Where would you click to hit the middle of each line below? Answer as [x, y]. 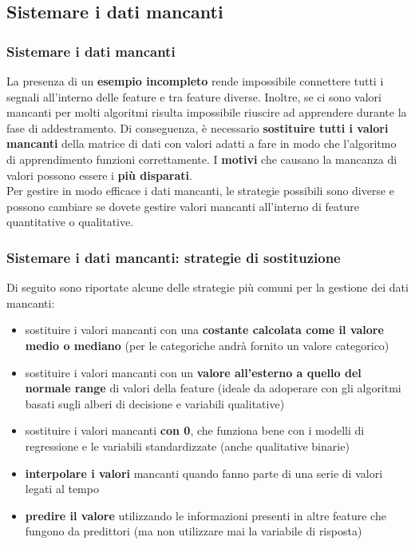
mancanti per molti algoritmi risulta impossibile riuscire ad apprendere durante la [207, 112]
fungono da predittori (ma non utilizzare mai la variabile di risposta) [194, 531]
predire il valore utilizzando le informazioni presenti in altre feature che [206, 515]
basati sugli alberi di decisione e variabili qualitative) [155, 403]
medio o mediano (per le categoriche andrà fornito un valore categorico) [207, 345]
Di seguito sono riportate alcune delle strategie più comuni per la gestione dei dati [207, 287]
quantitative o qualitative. [70, 222]
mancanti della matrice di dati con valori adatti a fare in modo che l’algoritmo [202, 143]
